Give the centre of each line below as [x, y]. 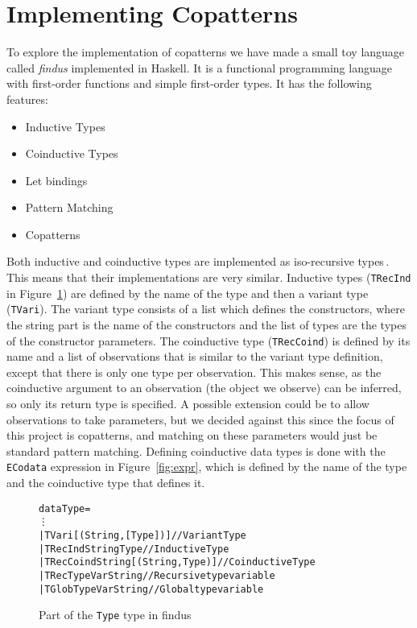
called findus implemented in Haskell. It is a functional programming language [199, 67]
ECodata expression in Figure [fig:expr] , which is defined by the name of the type [207, 467]
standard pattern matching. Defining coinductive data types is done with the [196, 450]
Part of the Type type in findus [115, 615]
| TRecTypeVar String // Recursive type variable [157, 575]
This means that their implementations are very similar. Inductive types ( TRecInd [209, 277]
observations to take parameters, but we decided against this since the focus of [200, 419]
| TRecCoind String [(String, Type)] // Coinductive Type [177, 562]
